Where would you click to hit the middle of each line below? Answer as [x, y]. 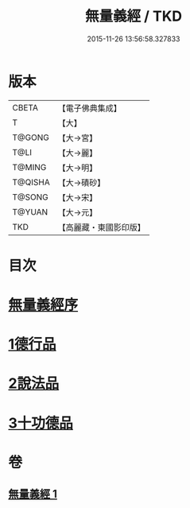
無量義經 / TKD [134, 16]
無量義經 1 [33, 494]
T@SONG [31, 197]
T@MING [29, 167]
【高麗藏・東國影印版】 [101, 227]
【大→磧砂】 [81, 182]
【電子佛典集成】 [89, 108]
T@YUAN [30, 211]
